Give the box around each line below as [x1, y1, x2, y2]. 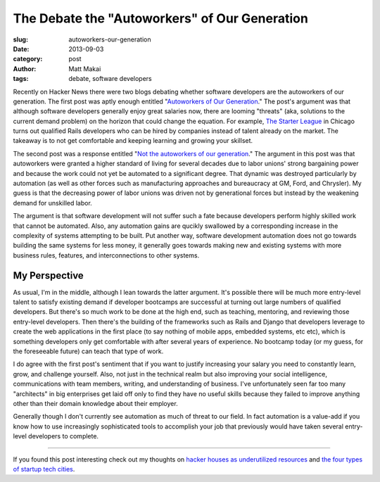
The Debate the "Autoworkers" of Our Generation [13, 11, 309, 26]
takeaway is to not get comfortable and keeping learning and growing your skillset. [13, 137, 253, 145]
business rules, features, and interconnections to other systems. [13, 250, 200, 260]
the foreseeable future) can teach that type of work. [13, 347, 164, 355]
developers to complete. [28, 432, 99, 440]
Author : [13, 64, 37, 73]
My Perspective [13, 269, 84, 281]
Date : [13, 44, 30, 53]
